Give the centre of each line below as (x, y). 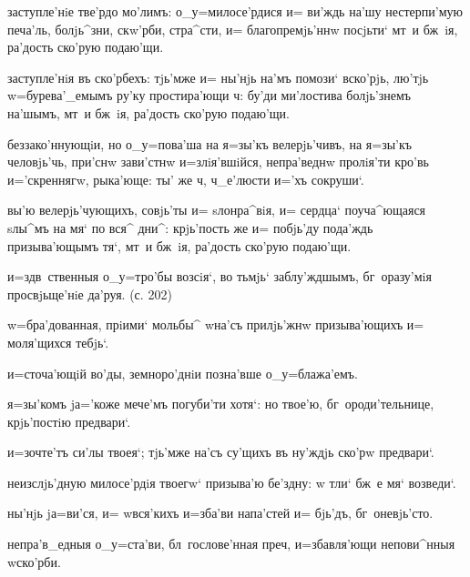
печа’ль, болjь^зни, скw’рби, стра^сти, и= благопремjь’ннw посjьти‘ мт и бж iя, (233, 29)
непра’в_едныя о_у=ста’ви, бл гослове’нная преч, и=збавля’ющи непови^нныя (231, 544)
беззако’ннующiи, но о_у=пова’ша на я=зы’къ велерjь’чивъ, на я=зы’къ (210, 143)
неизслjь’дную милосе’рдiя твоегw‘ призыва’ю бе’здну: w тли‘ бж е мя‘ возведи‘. (232, 482)
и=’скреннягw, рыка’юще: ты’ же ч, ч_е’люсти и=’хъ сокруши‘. (186, 179)
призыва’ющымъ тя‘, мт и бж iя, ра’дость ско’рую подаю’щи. (179, 245)
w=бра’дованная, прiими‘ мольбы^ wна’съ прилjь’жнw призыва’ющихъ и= (216, 324)
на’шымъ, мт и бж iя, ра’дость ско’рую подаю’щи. (148, 112)
